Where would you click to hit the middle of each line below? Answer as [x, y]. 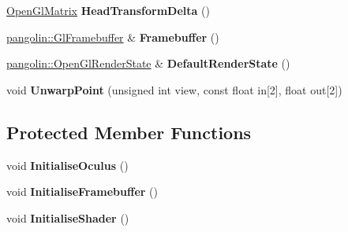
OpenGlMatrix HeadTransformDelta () [108, 10]
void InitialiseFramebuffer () [82, 191]
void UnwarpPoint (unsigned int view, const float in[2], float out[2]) [174, 89]
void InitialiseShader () [68, 217]
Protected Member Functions [129, 132]
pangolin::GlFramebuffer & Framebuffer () [113, 37]
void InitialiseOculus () [67, 165]
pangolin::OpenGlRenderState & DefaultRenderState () [148, 63]
